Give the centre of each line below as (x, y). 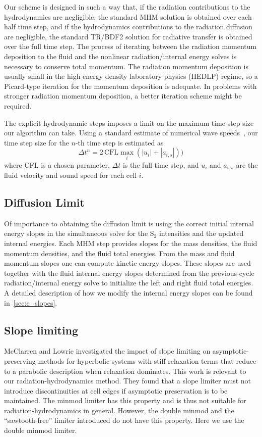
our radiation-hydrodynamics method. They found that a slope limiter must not (128, 381)
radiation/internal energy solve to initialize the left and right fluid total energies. (129, 283)
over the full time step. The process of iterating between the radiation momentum (130, 46)
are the (247, 164)
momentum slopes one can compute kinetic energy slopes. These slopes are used (127, 263)
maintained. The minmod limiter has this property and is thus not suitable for (125, 400)
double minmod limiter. (41, 430)
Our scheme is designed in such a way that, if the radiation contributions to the (127, 7)
